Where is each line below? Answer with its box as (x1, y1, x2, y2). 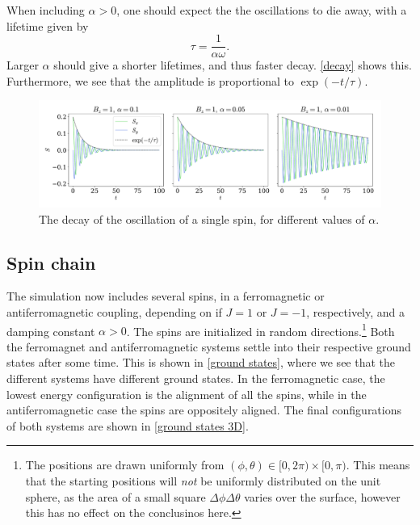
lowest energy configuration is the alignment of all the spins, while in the (6, 385, 367, 402)
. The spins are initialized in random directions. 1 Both (126, 320, 395, 339)
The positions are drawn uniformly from (25, 456, 225, 473)
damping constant (6, 322, 95, 339)
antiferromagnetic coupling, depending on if (6, 303, 222, 320)
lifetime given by (6, 17, 89, 34)
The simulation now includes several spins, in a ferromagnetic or (6, 288, 325, 304)
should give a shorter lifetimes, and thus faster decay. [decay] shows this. (53, 57, 412, 73)
